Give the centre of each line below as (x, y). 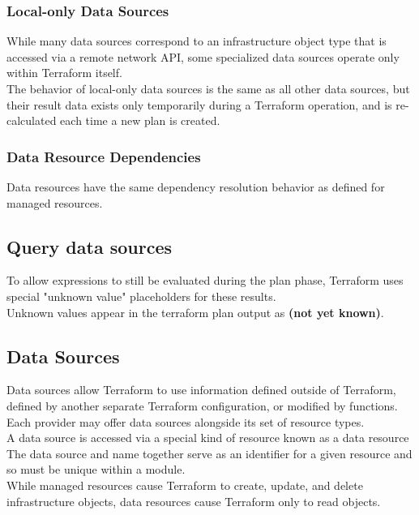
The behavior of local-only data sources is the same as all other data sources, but (208, 88)
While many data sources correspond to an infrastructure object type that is (197, 41)
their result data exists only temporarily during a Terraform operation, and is (199, 104)
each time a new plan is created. (140, 120)
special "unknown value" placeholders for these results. (141, 296)
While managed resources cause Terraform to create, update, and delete (185, 485)
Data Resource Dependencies (104, 156)
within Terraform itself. (64, 73)
